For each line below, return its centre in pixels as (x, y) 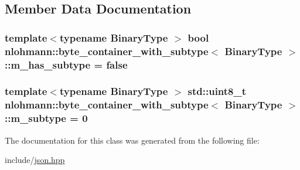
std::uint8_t (217, 91)
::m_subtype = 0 (46, 118)
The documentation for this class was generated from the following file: (132, 140)
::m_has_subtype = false (66, 64)
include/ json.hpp (35, 160)
